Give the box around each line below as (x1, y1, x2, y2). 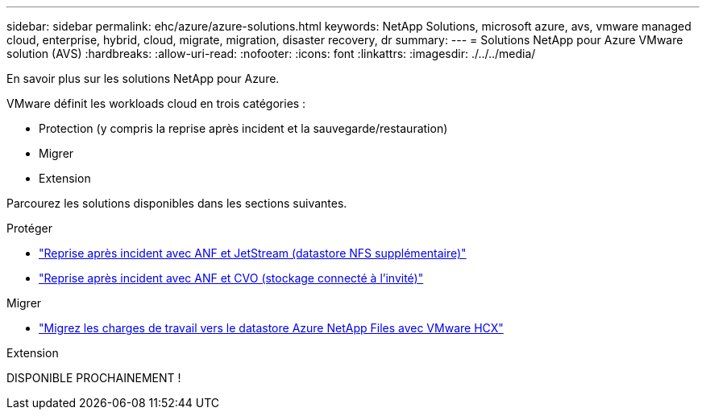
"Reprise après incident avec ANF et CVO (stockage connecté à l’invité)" (39, 271, 424, 285)
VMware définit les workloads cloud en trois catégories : (6, 97, 306, 110)
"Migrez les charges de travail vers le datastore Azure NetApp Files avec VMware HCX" (39, 321, 504, 335)
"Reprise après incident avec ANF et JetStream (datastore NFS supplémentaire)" (39, 246, 467, 260)
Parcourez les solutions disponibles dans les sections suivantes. (6, 196, 347, 210)
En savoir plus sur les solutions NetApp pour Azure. (6, 72, 280, 85)
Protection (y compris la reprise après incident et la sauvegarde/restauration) (39, 122, 448, 135)
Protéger (6, 221, 52, 235)
